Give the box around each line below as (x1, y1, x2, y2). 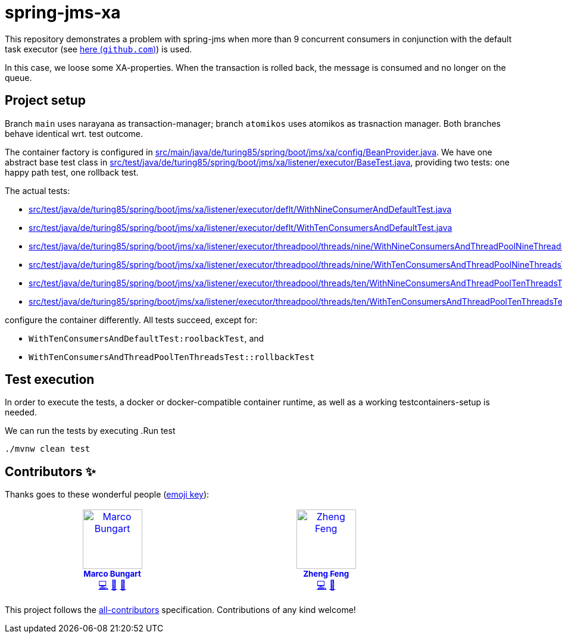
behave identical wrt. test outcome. (5, 128, 143, 139)
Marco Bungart (83, 569, 141, 579)
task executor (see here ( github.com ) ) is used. (5, 43, 192, 54)
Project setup (5, 93, 86, 108)
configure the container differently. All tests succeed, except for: (5, 314, 258, 325)
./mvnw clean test (5, 444, 90, 454)
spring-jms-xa (5, 2, 121, 23)
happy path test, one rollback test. (5, 167, 139, 177)
